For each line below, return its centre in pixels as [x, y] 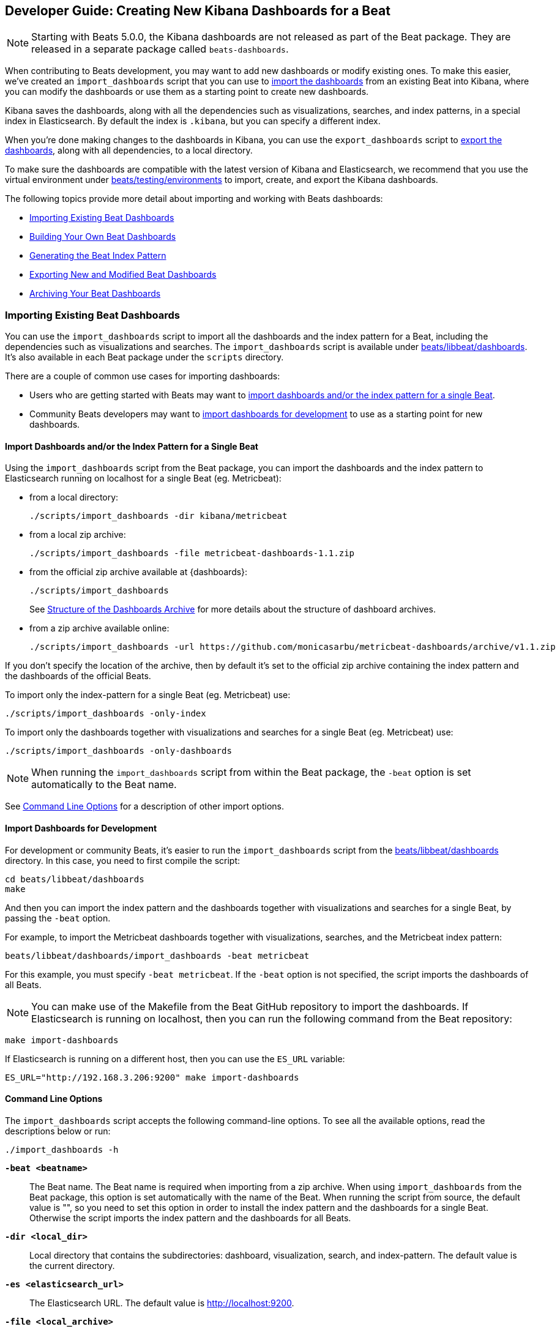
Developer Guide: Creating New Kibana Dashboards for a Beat [198, 11]
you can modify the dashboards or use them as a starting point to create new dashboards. [187, 92]
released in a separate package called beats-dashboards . [160, 49]
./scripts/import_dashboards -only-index [106, 714]
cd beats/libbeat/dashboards [75, 879]
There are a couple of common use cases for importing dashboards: [143, 376]
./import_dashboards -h [62, 1149]
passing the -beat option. [58, 918]
